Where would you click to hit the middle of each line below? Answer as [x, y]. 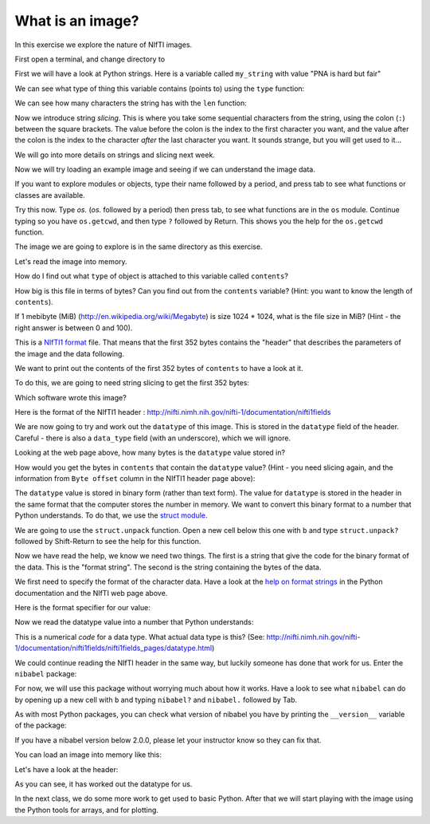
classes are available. [50, 195]
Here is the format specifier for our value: [82, 607]
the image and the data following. [70, 353]
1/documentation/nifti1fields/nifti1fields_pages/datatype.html [113, 648]
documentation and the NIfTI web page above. [91, 593]
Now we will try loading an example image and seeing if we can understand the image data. [165, 170]
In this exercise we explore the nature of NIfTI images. [104, 45]
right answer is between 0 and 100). [74, 328]
